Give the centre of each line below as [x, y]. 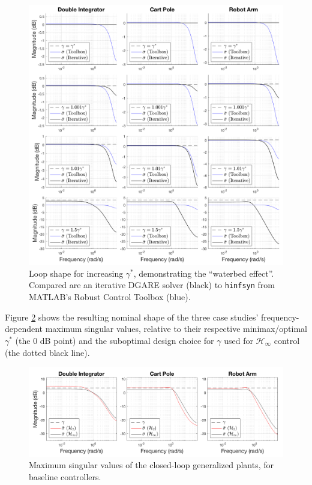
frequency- [280, 317]
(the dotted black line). [47, 352]
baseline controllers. [65, 476]
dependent [24, 329]
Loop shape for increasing [76, 273]
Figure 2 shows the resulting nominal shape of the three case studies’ [132, 317]
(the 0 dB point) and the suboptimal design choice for [115, 340]
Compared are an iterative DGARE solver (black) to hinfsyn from [152, 285]
